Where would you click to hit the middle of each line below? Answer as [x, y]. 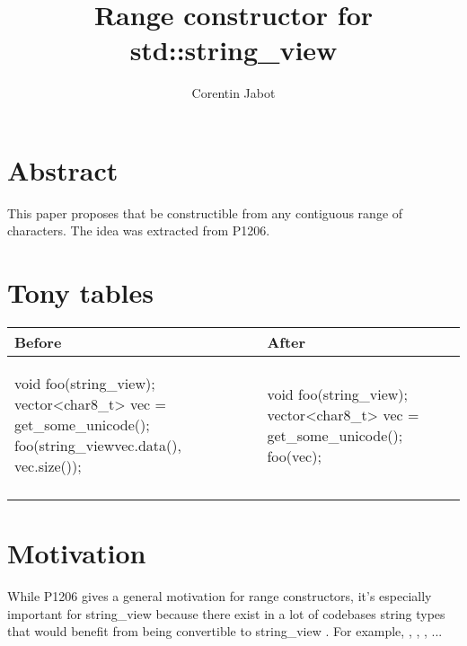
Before [38, 342]
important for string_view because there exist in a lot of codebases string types [226, 613]
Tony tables [80, 292]
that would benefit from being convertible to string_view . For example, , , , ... [225, 631]
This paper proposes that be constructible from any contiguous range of [205, 212]
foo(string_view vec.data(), [98, 446]
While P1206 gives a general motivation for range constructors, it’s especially [220, 596]
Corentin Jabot [233, 93]
